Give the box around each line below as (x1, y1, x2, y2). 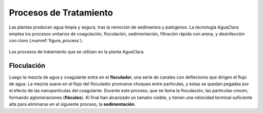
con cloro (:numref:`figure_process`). (9, 38, 83, 44)
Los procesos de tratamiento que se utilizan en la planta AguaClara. (9, 48, 145, 54)
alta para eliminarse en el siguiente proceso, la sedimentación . (9, 101, 136, 107)
